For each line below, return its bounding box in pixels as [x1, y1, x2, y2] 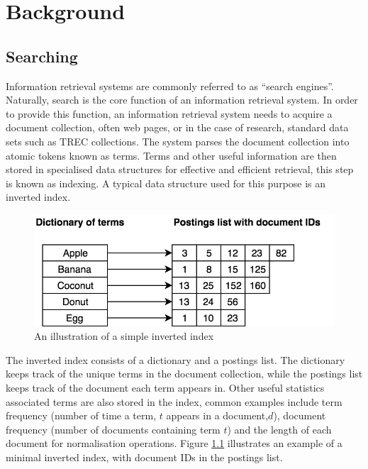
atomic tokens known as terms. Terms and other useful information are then [6, 148, 337, 162]
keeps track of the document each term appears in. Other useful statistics [6, 380, 325, 394]
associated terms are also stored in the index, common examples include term [6, 394, 342, 409]
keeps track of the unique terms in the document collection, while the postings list [6, 366, 363, 381]
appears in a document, [166, 408, 269, 423]
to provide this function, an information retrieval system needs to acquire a [6, 106, 333, 121]
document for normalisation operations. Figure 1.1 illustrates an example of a [6, 436, 342, 451]
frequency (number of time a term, [6, 408, 157, 423]
